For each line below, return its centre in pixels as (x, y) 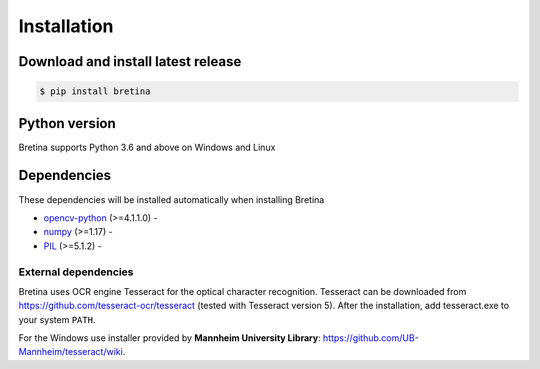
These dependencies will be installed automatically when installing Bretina (171, 199)
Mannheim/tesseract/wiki (71, 352)
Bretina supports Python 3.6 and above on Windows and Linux (147, 147)
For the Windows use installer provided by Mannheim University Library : (169, 338)
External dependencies (76, 272)
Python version (67, 123)
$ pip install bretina (95, 91)
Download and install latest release (130, 61)
